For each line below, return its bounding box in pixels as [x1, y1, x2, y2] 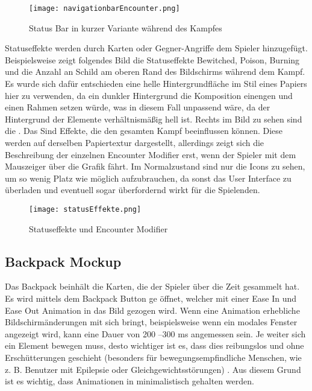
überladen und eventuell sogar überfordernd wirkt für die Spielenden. [5, 183, 260, 196]
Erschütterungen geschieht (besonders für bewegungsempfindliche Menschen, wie [5, 351, 302, 363]
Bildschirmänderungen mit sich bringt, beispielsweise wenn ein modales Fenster [5, 316, 298, 328]
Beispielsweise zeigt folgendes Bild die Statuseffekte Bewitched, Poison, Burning [5, 53, 300, 66]
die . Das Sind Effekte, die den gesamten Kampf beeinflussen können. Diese [5, 124, 283, 137]
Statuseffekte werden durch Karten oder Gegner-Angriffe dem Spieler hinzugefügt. [5, 42, 308, 54]
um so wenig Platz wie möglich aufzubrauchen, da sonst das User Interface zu [5, 171, 292, 184]
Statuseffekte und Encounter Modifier [29, 222, 168, 235]
